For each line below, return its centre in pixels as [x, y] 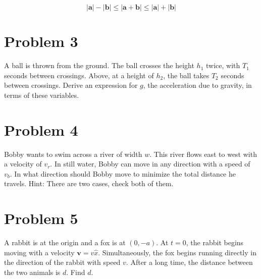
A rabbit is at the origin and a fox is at [65, 242]
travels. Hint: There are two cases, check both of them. [89, 183]
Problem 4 [41, 129]
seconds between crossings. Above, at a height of [79, 75]
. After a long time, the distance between [189, 262]
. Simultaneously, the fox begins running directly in [177, 252]
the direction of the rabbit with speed [62, 262]
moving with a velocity [39, 252]
